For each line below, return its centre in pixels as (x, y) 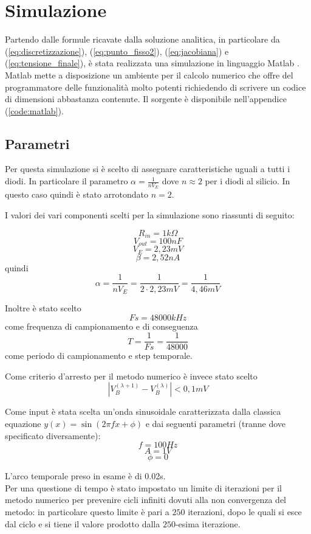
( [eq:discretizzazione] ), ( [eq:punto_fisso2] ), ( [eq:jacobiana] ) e (117, 51)
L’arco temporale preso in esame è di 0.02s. (85, 476)
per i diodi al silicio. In (248, 181)
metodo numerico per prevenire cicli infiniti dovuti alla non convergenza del (145, 500)
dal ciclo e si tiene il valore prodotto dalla (83, 523)
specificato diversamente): (53, 435)
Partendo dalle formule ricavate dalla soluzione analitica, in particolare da (142, 39)
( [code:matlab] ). (34, 110)
